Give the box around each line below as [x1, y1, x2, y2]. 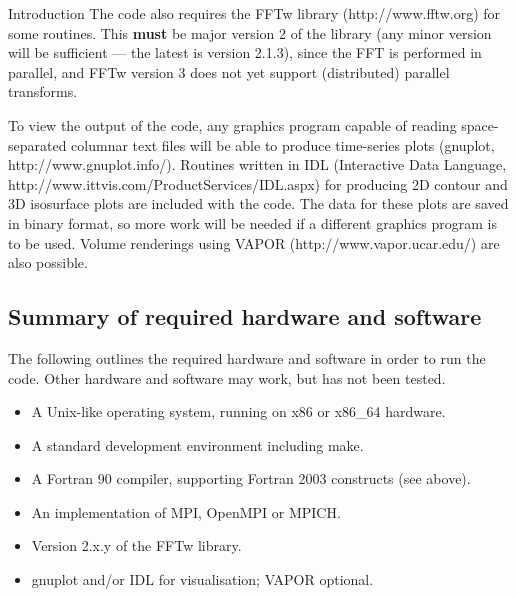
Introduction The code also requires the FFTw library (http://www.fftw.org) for [8, 3, 501, 23]
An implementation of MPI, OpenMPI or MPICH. [31, 501, 341, 522]
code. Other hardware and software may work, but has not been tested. [8, 367, 446, 388]
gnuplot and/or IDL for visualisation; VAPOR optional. [31, 569, 374, 590]
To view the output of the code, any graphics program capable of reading [8, 114, 457, 135]
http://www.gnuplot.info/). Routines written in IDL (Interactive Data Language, [8, 154, 507, 175]
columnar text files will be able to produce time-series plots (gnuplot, [71, 134, 495, 155]
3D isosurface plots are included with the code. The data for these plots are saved [8, 193, 509, 214]
